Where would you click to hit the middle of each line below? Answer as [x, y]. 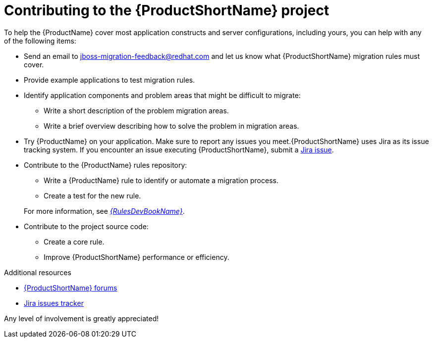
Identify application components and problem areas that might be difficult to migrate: [162, 95]
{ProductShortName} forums [71, 288]
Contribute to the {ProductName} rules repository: [106, 165]
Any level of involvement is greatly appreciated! [81, 318]
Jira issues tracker [54, 303]
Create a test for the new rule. [92, 195]
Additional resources [38, 272]
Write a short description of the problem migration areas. [136, 110]
